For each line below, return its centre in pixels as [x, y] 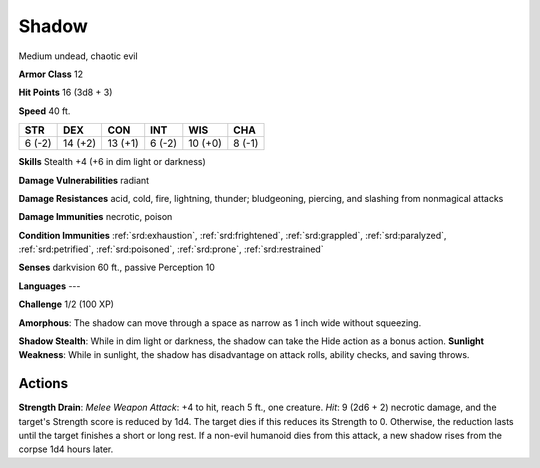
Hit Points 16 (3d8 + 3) [65, 92]
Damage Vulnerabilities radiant [84, 180]
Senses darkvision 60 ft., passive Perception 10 [116, 267]
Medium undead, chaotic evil [78, 56]
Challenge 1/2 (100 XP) [66, 304]
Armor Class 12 [51, 74]
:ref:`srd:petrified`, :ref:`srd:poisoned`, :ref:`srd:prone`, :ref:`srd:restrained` [171, 249]
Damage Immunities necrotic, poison [95, 217]
